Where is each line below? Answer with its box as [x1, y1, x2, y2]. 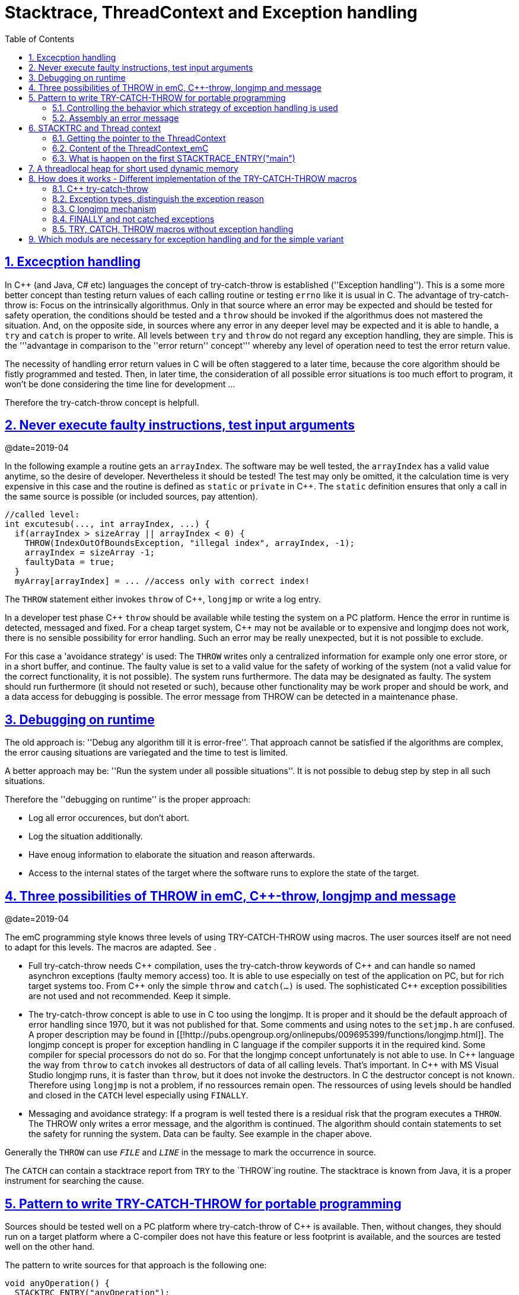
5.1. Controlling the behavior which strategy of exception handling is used [52, 102, 338, 113]
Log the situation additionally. [28, 831, 143, 842]
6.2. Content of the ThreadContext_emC [52, 143, 209, 153]
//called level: [5, 510, 80, 520]
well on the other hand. [5, 1241, 95, 1252]
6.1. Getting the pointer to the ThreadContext [52, 132, 226, 143]
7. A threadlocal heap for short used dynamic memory [28, 163, 238, 173]
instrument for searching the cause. [5, 1176, 144, 1186]
